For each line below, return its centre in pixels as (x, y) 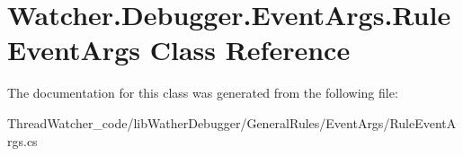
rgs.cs (22, 140)
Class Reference (250, 50)
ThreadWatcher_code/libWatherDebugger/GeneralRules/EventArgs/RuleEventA (232, 122)
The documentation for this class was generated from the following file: (203, 93)
